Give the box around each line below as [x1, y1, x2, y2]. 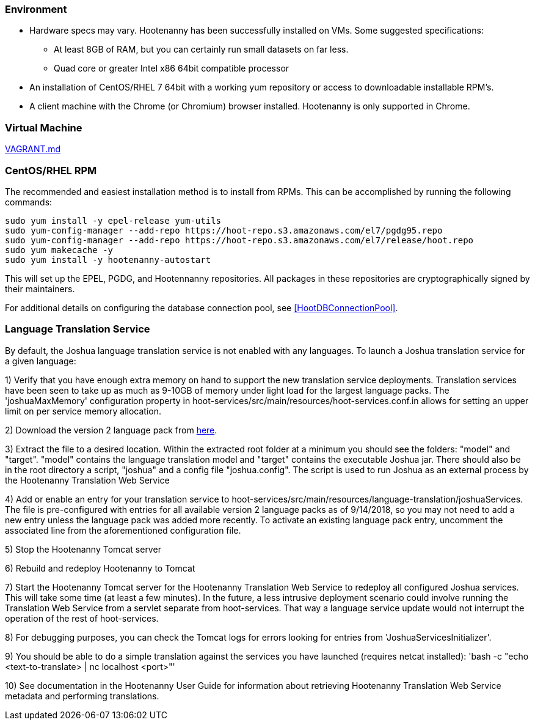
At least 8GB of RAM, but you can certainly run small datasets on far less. [54, 44, 349, 55]
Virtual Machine [5, 121, 82, 134]
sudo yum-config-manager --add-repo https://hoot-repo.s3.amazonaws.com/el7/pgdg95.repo [5, 225, 443, 235]
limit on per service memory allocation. [5, 405, 161, 416]
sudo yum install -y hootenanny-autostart [5, 254, 211, 265]
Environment [5, 3, 67, 15]
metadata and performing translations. [5, 690, 159, 701]
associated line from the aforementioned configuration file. [5, 524, 241, 535]
